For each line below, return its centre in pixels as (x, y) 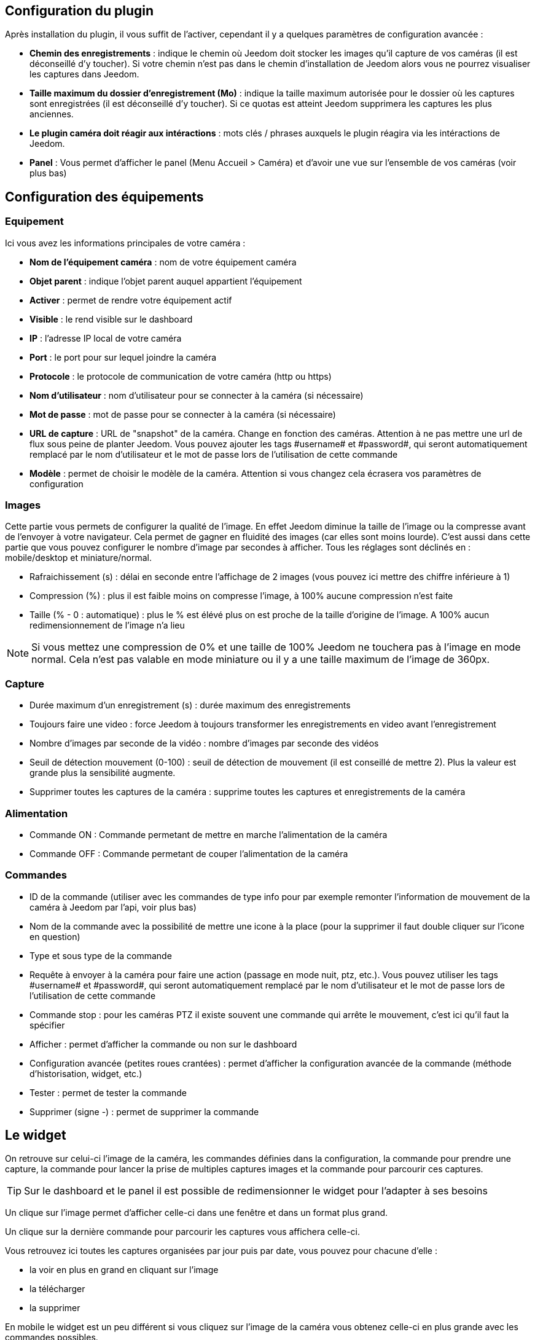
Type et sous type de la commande (101, 955)
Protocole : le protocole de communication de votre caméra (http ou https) (181, 376)
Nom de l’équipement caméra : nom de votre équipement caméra (163, 262)
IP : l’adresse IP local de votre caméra (106, 338)
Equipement (34, 221)
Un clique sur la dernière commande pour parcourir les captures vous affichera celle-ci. (183, 1232)
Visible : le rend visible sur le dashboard (111, 319)
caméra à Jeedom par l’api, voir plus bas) (113, 907)
